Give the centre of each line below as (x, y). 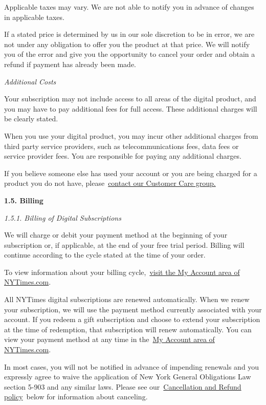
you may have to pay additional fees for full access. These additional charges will (131, 108)
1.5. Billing (24, 200)
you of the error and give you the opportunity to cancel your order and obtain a (130, 54)
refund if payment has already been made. (70, 64)
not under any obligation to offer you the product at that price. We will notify (127, 44)
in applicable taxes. (34, 17)
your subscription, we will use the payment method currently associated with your (133, 309)
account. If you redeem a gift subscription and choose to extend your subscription (132, 319)
